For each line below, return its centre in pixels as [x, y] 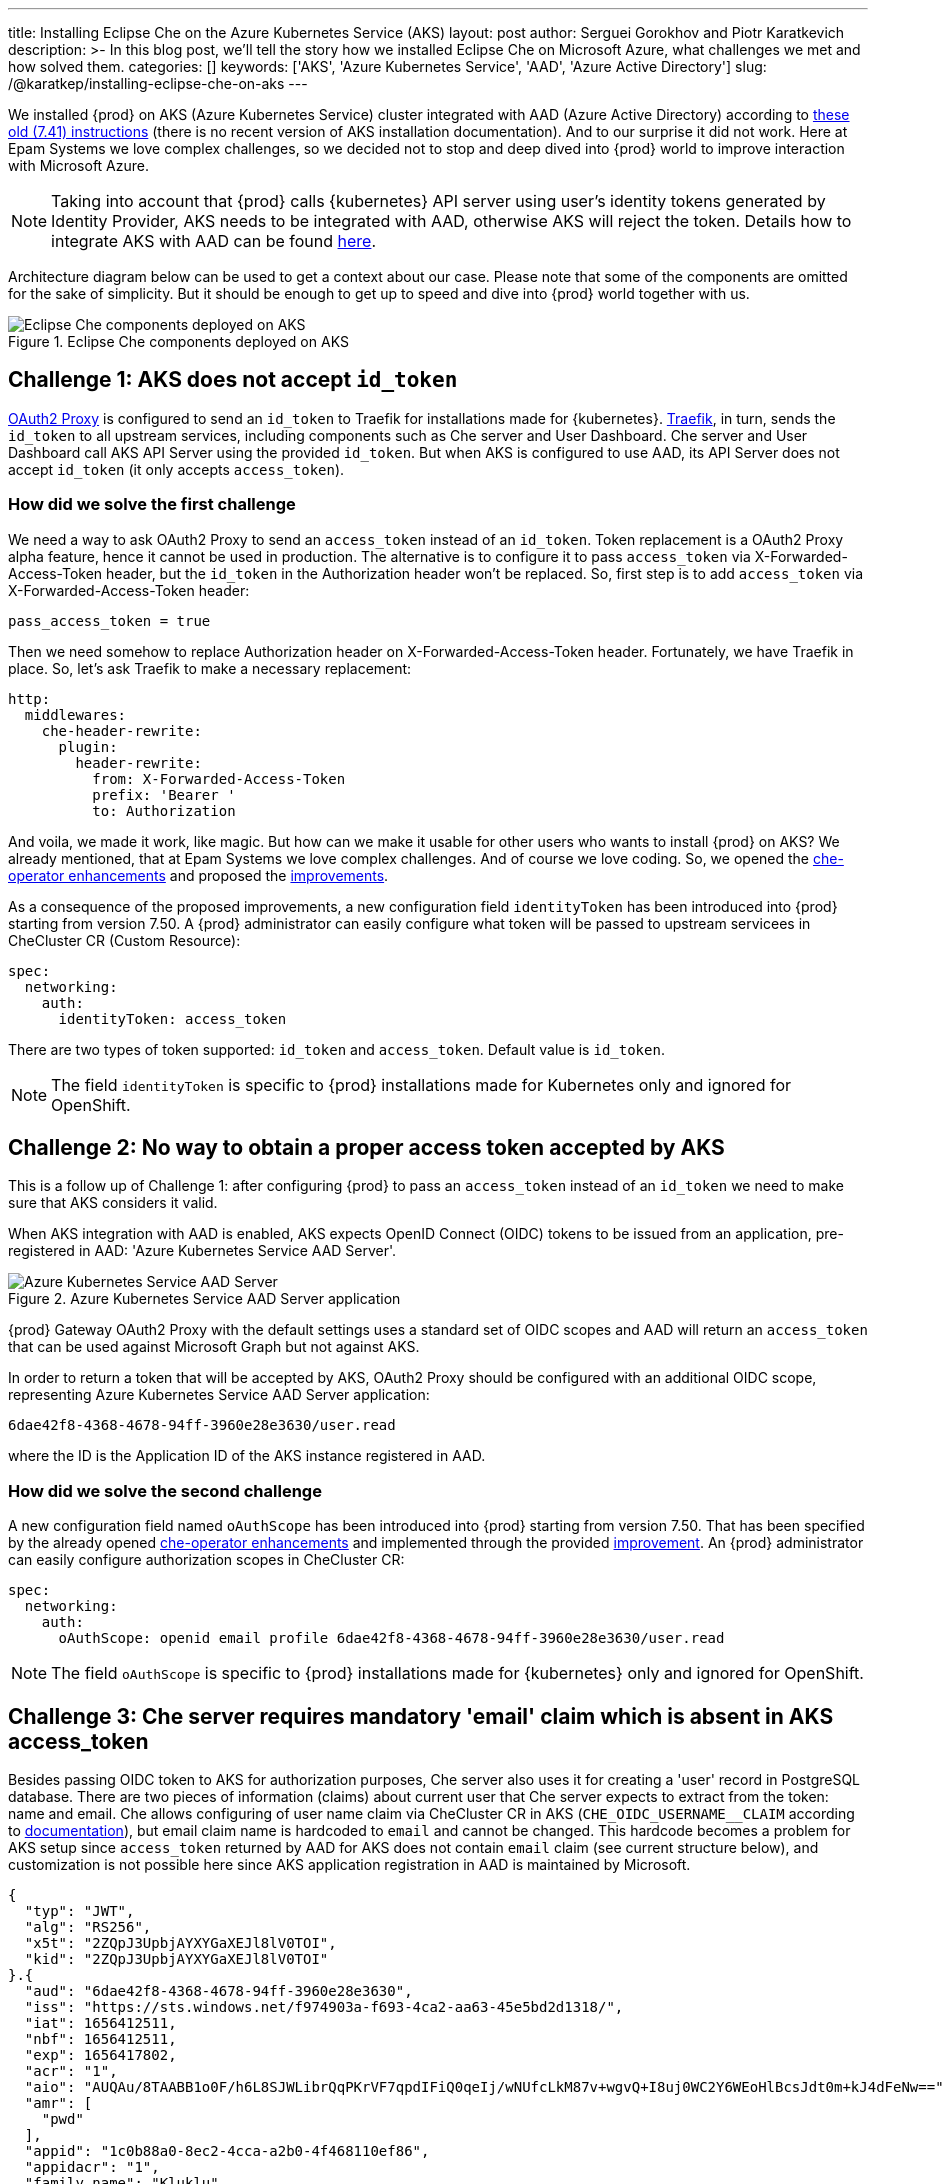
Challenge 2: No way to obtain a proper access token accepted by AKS [366, 1148]
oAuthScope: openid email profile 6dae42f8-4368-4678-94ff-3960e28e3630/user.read [391, 1638]
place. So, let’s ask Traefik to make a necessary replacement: [210, 668]
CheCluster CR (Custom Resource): [124, 940]
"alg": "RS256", [88, 1927]
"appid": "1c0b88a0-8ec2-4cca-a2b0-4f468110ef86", [227, 2151]
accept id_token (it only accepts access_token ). [176, 469]
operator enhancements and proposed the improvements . [198, 875]
